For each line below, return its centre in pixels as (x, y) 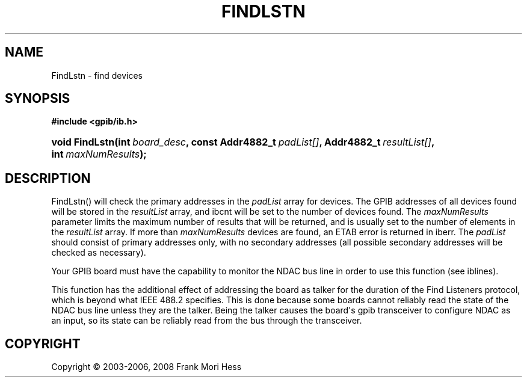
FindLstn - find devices (97, 75)
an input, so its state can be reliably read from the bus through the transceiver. (207, 321)
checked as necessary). (99, 253)
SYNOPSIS (38, 99)
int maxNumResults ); (99, 154)
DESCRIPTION (48, 178)
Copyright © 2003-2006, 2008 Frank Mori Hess (146, 367)
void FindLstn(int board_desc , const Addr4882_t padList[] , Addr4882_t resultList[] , (243, 142)
